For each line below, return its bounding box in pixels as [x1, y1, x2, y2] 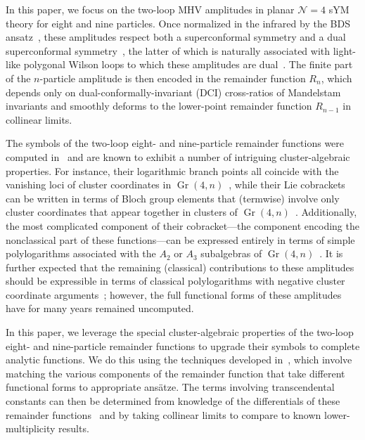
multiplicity [6, 421, 56, 436]
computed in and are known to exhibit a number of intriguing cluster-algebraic [6, 149, 350, 164]
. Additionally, [295, 205, 357, 219]
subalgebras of [200, 246, 262, 261]
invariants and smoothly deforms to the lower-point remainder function [6, 98, 312, 113]
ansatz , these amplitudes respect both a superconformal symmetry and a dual [6, 30, 346, 44]
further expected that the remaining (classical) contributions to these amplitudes [6, 259, 354, 274]
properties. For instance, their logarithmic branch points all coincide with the [6, 163, 339, 178]
